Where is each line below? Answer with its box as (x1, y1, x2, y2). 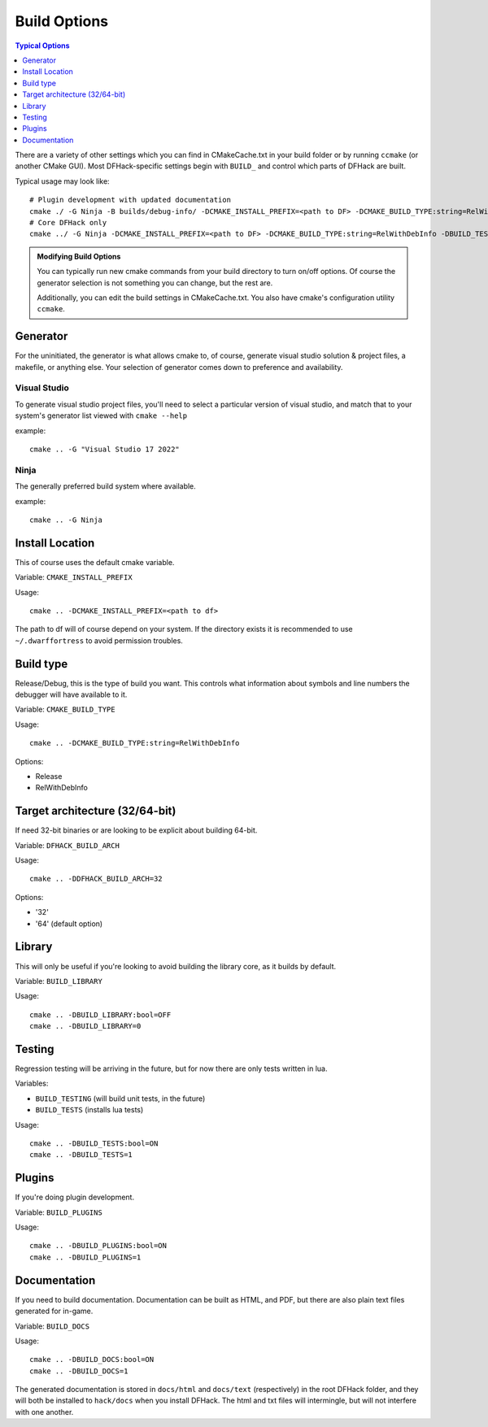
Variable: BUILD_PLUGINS (15, 1207, 103, 1217)
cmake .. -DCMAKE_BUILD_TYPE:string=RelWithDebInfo (29, 738, 240, 748)
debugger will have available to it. (15, 690, 128, 699)
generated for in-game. (15, 1306, 94, 1316)
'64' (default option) (35, 919, 103, 929)
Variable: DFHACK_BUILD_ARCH (15, 840, 120, 850)
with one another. (15, 1407, 74, 1416)
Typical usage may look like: (15, 176, 110, 186)
